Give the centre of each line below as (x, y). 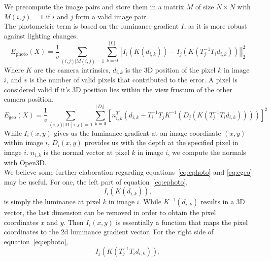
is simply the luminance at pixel (52, 202)
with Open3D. (25, 162)
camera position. (29, 99)
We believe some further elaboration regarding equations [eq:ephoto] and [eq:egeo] (128, 172)
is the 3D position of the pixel (170, 69)
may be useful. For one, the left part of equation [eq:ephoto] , (96, 181)
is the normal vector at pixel (86, 152)
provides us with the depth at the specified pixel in (161, 142)
